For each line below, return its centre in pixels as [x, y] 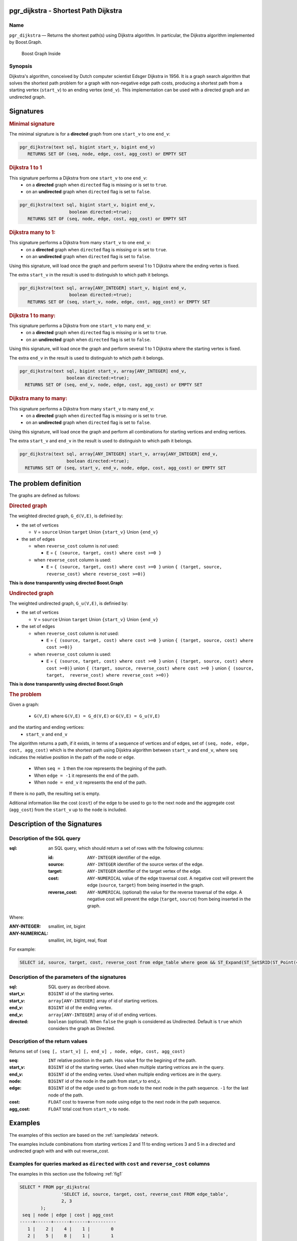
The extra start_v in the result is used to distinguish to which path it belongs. [89, 275]
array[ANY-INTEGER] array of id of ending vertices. [102, 1015]
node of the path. [66, 1095]
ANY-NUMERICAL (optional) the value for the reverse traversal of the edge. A [165, 892]
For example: [23, 949]
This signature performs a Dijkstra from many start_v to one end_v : [80, 243]
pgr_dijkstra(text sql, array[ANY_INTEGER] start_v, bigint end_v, [103, 288]
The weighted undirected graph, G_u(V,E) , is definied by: [69, 604]
